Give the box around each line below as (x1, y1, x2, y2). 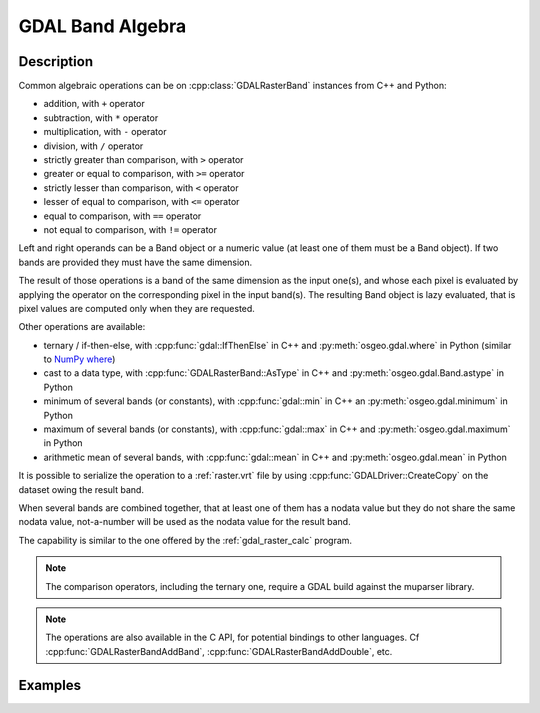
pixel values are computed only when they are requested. (18, 302, 255, 314)
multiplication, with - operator (43, 126, 167, 138)
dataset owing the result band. (18, 483, 145, 495)
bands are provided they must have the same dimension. (18, 256, 253, 268)
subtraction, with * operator (43, 111, 159, 124)
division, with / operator (43, 140, 144, 152)
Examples (18, 676, 82, 694)
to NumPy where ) (43, 353, 116, 365)
